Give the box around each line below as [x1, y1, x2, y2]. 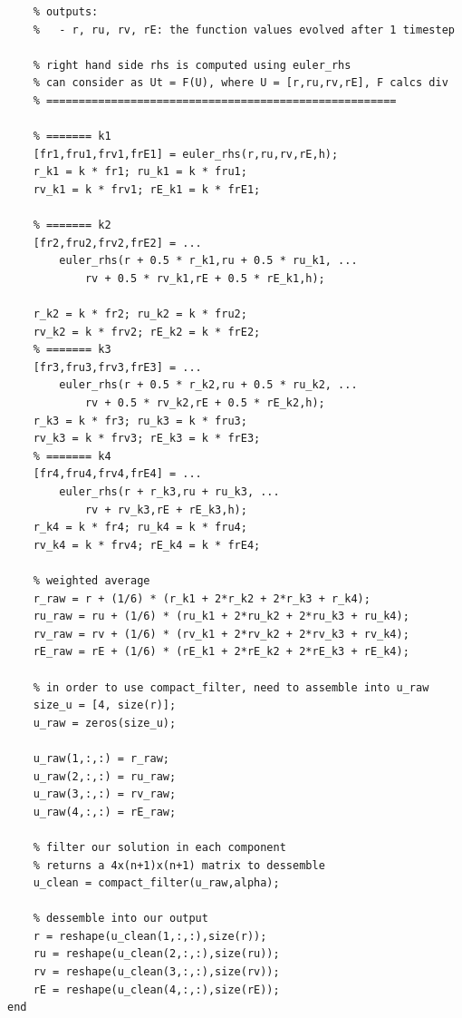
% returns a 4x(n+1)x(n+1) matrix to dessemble [33, 858, 325, 872]
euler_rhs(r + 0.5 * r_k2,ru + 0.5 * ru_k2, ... [59, 378, 358, 392]
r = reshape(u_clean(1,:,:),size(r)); [33, 929, 267, 943]
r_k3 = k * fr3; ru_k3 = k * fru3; [33, 414, 247, 427]
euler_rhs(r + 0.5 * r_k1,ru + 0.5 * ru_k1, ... [59, 254, 358, 268]
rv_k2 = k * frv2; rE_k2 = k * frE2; [33, 325, 261, 338]
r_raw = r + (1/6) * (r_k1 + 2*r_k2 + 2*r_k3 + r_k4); [33, 592, 371, 605]
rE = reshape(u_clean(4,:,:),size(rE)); [33, 983, 280, 996]
